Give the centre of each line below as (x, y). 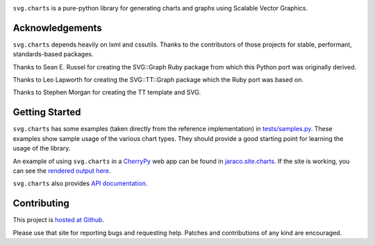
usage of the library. (42, 149)
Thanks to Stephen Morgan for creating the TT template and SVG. (107, 92)
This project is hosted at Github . (58, 220)
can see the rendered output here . (62, 171)
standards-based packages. (53, 54)
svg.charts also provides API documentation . (80, 183)
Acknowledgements (57, 28)
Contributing (41, 204)
